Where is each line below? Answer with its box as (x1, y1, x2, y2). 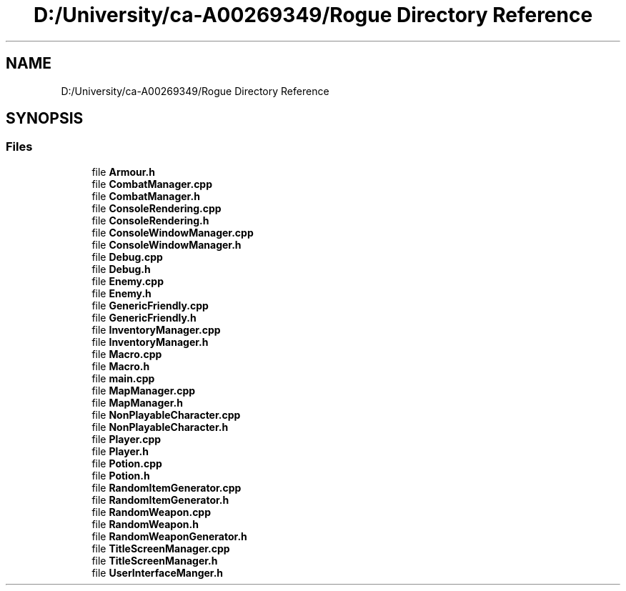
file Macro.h (91, 359, 150, 372)
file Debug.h (91, 262, 151, 275)
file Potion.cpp (91, 457, 162, 470)
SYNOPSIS (6, 109, 84, 128)
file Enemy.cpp (91, 274, 164, 287)
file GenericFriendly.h (91, 311, 197, 324)
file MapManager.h (91, 396, 183, 409)
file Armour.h (91, 165, 156, 178)
